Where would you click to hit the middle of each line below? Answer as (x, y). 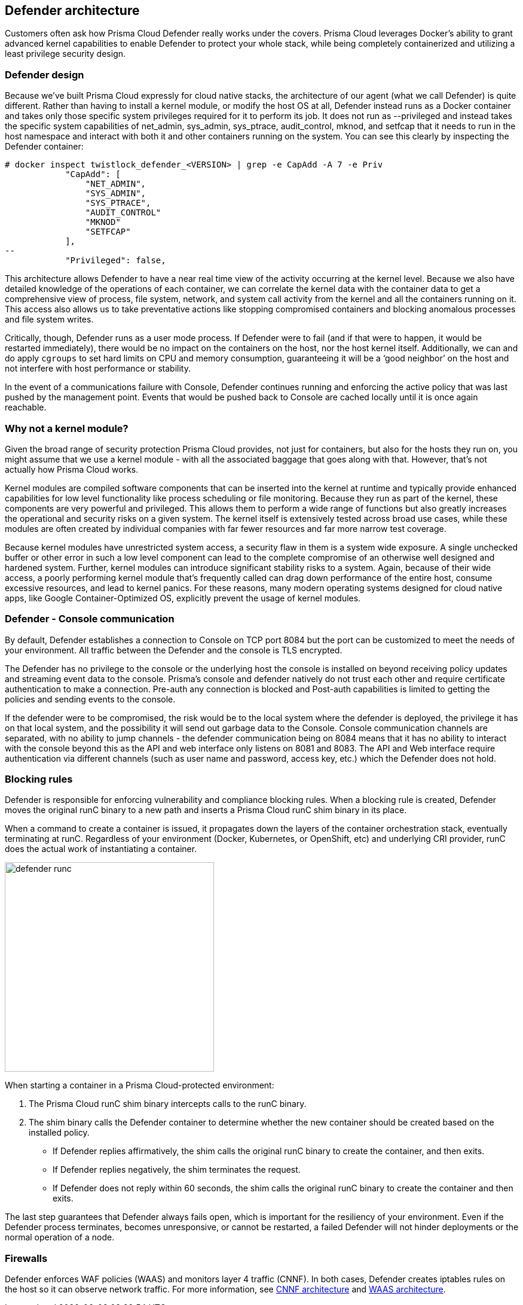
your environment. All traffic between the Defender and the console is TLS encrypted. (174, 650)
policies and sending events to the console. (90, 699)
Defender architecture (72, 10)
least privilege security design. (65, 54)
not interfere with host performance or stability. (98, 369)
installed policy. (59, 1133)
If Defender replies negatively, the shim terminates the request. (177, 1170)
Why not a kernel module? (67, 428)
